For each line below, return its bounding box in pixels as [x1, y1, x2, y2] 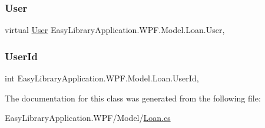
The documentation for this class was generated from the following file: [5, 91, 261, 104]
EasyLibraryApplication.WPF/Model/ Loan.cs [5, 111, 171, 124]
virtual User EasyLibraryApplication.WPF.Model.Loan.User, [5, 24, 225, 36]
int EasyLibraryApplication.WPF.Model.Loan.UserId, [5, 72, 199, 84]
